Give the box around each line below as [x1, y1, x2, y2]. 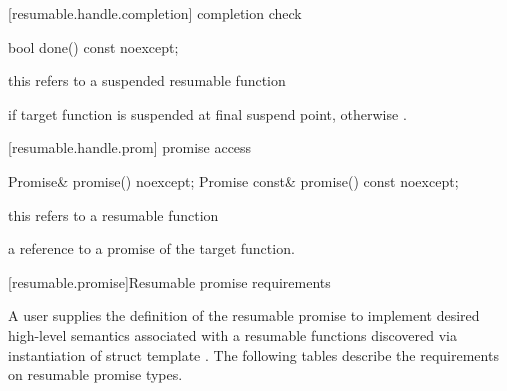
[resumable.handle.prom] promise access [8, 137, 252, 158]
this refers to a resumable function [8, 204, 219, 225]
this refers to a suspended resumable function [8, 70, 286, 91]
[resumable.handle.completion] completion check [8, 3, 302, 23]
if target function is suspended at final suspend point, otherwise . [8, 103, 407, 124]
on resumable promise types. [8, 364, 183, 385]
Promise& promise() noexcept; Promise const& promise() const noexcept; [8, 170, 459, 191]
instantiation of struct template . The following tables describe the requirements [8, 344, 499, 365]
